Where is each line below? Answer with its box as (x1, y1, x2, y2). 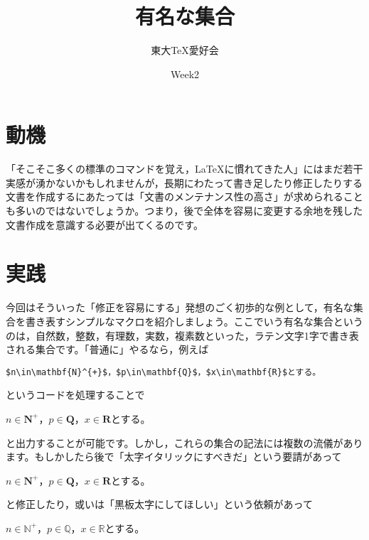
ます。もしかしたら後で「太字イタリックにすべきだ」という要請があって (6, 449, 342, 464)
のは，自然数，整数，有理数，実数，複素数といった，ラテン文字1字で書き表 (6, 328, 359, 342)
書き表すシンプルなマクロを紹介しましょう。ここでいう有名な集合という (25, 313, 363, 328)
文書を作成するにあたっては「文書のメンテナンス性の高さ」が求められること (6, 189, 363, 204)
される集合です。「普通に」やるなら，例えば (6, 342, 209, 357)
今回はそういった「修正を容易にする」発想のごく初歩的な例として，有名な (6, 300, 353, 315)
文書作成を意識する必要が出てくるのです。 (6, 217, 203, 232)
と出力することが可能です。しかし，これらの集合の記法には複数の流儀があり (6, 435, 363, 450)
